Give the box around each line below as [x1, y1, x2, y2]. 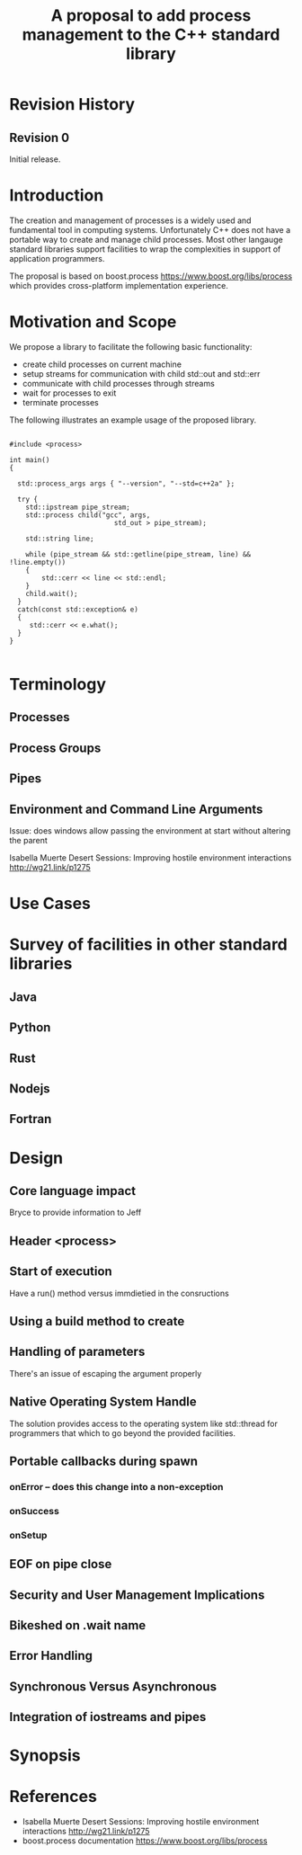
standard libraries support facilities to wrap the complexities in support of [9, 244, 281, 254]
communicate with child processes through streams [22, 378, 216, 388]
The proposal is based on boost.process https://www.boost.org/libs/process [9, 271, 293, 281]
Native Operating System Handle [9, 1395, 198, 1410]
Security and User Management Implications [9, 1587, 265, 1602]
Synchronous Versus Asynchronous [9, 1679, 218, 1694]
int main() [9, 455, 50, 464]
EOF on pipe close [9, 1556, 112, 1572]
